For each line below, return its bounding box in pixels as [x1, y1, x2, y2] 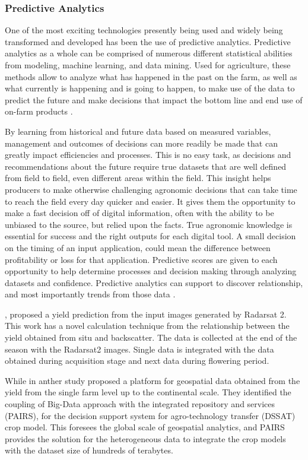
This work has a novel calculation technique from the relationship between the [5, 319, 290, 332]
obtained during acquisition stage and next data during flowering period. [5, 354, 269, 367]
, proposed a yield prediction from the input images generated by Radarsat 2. [5, 307, 287, 320]
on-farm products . [5, 105, 73, 118]
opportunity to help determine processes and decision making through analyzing [5, 265, 297, 277]
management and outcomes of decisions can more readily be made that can [5, 137, 278, 149]
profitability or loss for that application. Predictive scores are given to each [5, 253, 278, 265]
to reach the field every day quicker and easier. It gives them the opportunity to [5, 195, 296, 207]
